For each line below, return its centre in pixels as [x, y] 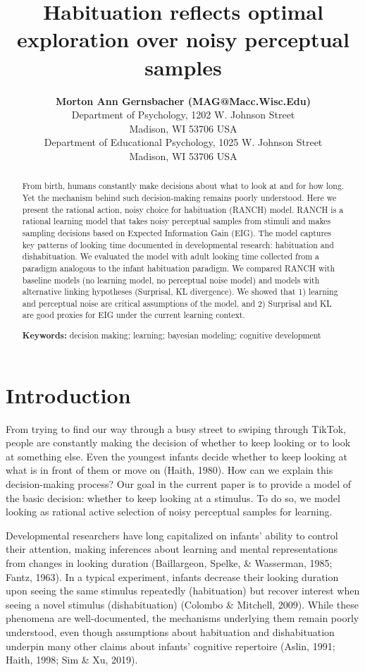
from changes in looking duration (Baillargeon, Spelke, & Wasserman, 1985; [169, 562]
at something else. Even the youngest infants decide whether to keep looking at [177, 456]
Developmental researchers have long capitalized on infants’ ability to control [172, 535]
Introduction [68, 395]
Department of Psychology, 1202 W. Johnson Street [183, 115]
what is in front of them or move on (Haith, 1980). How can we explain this [169, 470]
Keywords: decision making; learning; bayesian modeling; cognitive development [172, 336]
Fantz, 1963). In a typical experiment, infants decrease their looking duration [172, 576]
